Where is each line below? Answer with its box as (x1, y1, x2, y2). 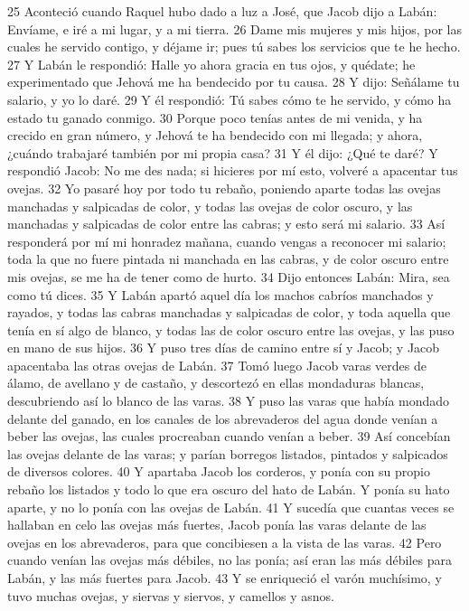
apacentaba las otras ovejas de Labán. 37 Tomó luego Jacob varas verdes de (7, 355, 427, 374)
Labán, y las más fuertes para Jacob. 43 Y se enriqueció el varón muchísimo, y (7, 569, 442, 587)
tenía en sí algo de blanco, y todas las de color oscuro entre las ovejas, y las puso (7, 320, 455, 339)
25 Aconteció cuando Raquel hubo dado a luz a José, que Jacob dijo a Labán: (7, 2, 437, 20)
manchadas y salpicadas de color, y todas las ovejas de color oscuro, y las (7, 196, 413, 215)
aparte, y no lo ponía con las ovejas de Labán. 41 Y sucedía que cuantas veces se (7, 497, 455, 516)
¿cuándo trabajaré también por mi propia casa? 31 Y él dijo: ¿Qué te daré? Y (7, 143, 438, 162)
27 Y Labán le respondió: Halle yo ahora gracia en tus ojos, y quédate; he (7, 54, 416, 73)
